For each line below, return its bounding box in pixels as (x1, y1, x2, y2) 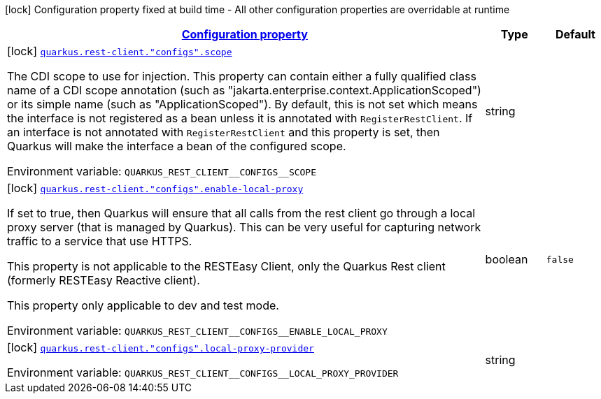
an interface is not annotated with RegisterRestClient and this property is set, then (7, 125, 440, 139)
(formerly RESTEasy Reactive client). (7, 273, 200, 287)
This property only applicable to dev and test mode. (7, 298, 279, 312)
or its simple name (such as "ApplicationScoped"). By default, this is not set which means (7, 97, 478, 111)
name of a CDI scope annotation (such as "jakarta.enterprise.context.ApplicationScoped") (7, 83, 481, 97)
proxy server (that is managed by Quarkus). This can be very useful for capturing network (7, 220, 481, 234)
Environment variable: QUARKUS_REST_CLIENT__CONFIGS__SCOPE (7, 164, 317, 178)
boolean (485, 252, 528, 266)
